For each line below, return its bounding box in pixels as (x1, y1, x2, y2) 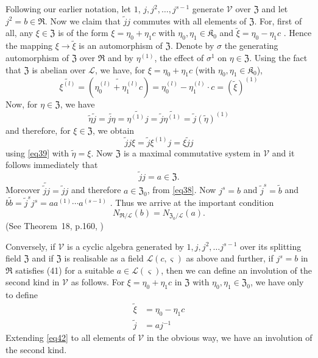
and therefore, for (5, 123, 71, 136)
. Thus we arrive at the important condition (110, 196, 274, 209)
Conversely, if (5, 239, 55, 252)
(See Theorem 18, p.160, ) (5, 219, 104, 232)
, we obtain (93, 123, 135, 136)
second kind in (5, 276, 60, 288)
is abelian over (32, 63, 86, 76)
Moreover (5, 183, 40, 196)
